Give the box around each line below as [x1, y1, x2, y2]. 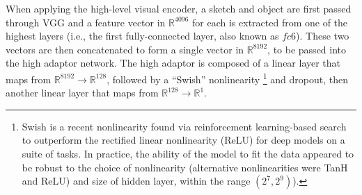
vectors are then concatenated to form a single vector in [6, 42, 244, 56]
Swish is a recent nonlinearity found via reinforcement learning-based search [22, 119, 347, 133]
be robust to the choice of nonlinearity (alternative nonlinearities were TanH [22, 160, 348, 174]
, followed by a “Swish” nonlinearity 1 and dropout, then [107, 69, 348, 86]
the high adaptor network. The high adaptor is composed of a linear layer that [6, 56, 341, 70]
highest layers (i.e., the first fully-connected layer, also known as [6, 28, 279, 43]
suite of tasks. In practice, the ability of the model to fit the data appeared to [22, 146, 354, 160]
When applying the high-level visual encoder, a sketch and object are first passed [6, 1, 352, 15]
